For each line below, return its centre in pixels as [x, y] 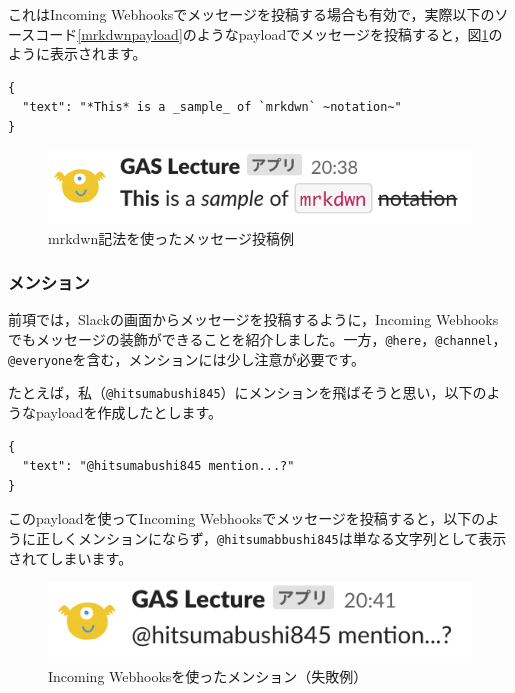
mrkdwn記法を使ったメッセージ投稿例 [171, 237]
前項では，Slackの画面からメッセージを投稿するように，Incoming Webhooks [253, 319]
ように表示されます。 [77, 53]
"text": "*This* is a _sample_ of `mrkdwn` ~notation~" [212, 107]
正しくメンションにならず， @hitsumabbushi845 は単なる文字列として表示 [271, 537]
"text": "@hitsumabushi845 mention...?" [158, 466]
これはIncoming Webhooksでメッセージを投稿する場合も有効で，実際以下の [251, 14]
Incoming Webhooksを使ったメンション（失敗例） [208, 675]
